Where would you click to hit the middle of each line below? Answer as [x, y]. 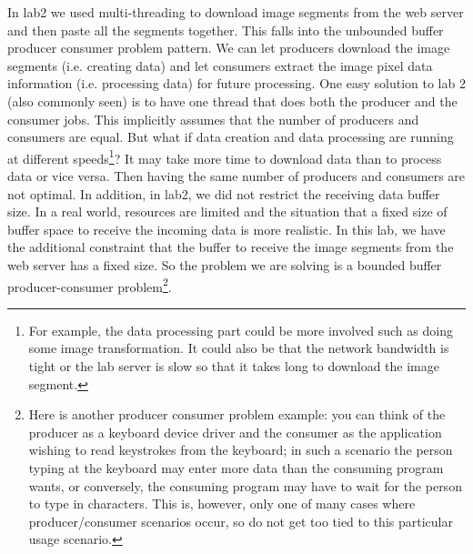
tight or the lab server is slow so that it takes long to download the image [234, 366]
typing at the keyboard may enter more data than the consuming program [236, 467]
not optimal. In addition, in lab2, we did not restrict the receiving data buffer [224, 193]
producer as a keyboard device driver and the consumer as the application [235, 432]
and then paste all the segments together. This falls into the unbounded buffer [226, 30]
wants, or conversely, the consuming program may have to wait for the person [245, 485]
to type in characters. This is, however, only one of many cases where [222, 504]
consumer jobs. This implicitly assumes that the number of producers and [213, 119]
